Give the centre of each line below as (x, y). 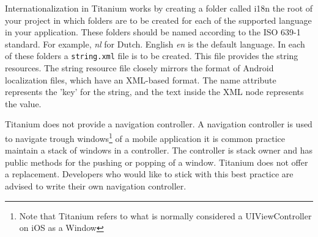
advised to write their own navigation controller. (96, 186)
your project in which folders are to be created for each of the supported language (158, 20)
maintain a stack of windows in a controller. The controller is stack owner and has (159, 150)
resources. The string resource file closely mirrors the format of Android (139, 68)
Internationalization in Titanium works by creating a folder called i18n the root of (159, 8)
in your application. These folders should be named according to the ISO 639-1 (153, 32)
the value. (23, 103)
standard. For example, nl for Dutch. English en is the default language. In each (155, 44)
